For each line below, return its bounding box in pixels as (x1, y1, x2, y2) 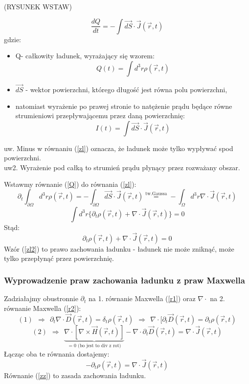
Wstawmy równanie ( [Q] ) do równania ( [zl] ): (4, 179, 136, 189)
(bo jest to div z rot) (78, 343, 121, 349)
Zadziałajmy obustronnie (4, 293, 78, 304)
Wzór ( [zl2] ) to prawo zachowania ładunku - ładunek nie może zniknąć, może (4, 243, 234, 254)
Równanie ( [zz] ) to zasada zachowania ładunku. (4, 370, 146, 380)
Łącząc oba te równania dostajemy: (4, 349, 110, 359)
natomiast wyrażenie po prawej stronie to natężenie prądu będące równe (15, 101, 232, 111)
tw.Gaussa (145, 191, 167, 197)
